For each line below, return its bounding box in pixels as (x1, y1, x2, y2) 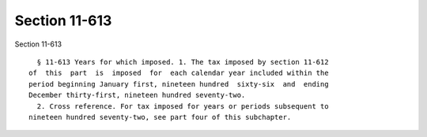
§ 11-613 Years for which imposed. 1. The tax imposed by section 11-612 (36, 57, 329, 66)
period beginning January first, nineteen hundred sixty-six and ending (28, 80, 329, 88)
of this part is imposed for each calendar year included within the (28, 68, 329, 78)
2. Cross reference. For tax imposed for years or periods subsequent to (36, 102, 329, 110)
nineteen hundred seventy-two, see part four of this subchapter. (28, 113, 292, 121)
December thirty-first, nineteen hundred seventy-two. (28, 91, 246, 100)
